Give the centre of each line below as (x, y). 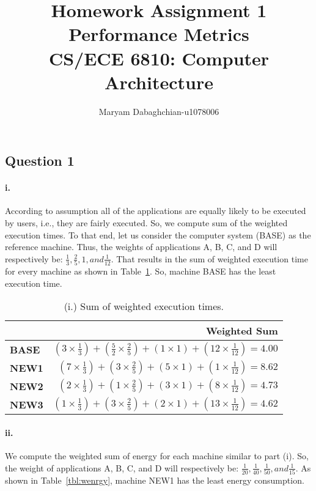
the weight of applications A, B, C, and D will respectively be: (122, 467)
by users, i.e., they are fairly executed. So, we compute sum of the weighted (146, 223)
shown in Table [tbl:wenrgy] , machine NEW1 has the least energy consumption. (155, 480)
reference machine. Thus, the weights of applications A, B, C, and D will (141, 247)
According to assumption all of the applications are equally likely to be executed (156, 211)
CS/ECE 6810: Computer (159, 58)
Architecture (159, 82)
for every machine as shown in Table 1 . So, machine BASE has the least (141, 271)
